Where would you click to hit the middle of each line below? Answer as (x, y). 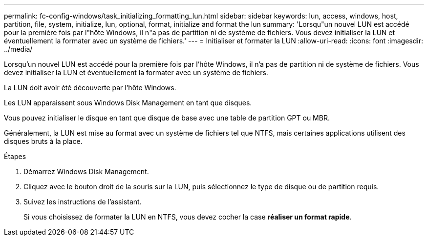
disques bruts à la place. (43, 141)
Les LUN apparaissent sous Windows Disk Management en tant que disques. (128, 103)
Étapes (15, 156)
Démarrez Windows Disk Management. (86, 171)
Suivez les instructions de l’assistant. (83, 202)
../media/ (18, 49)
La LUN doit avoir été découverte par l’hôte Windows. (90, 88)
